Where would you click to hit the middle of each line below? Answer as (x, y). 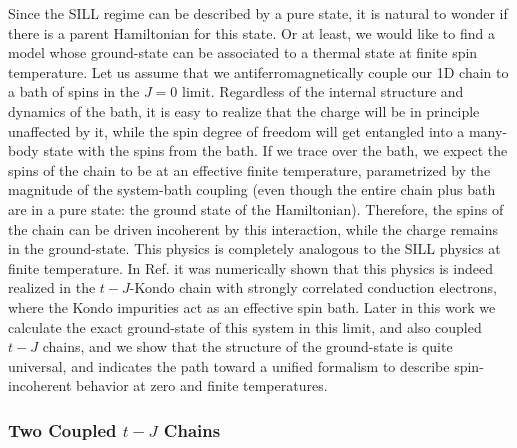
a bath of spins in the (74, 91)
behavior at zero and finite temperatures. (202, 385)
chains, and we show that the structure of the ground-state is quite (247, 346)
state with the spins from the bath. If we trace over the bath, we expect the (275, 150)
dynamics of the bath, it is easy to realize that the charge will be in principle (244, 110)
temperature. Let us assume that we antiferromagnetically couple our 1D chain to (258, 71)
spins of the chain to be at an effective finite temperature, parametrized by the (249, 169)
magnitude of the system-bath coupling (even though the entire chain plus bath (252, 189)
